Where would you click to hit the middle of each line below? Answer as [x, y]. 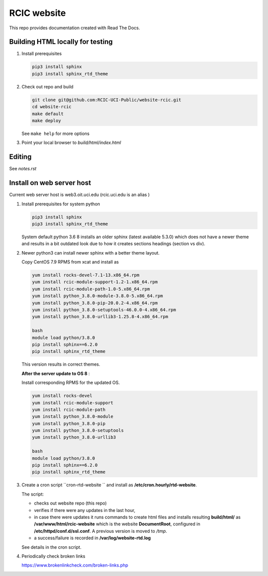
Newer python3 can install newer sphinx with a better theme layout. [91, 253]
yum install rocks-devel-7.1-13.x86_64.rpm [86, 275]
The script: [33, 494]
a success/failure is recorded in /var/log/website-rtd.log [92, 538]
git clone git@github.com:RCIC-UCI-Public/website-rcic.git [107, 100]
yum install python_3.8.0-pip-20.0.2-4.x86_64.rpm [95, 303]
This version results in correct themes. [61, 364]
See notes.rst [23, 169]
